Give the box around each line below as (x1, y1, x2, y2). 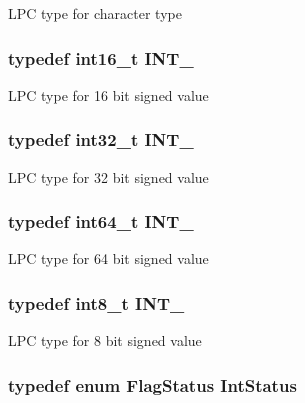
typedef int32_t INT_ (8, 127, 194, 152)
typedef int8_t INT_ (8, 290, 185, 315)
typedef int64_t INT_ (8, 209, 194, 234)
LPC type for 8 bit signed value (8, 330, 202, 351)
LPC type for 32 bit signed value (8, 166, 209, 187)
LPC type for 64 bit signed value (8, 248, 209, 269)
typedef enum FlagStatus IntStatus (8, 372, 297, 397)
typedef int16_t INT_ (8, 45, 194, 70)
